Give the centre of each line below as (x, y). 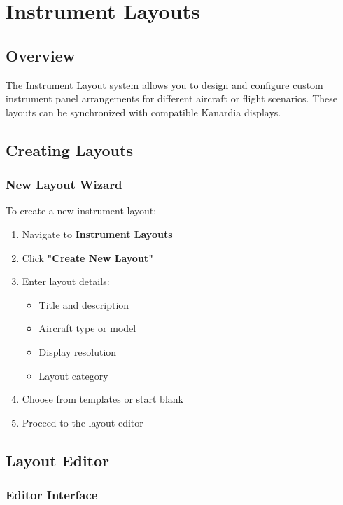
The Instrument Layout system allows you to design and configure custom (164, 84)
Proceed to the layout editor (83, 422)
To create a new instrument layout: (81, 210)
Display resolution (78, 351)
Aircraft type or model (87, 328)
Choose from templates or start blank (103, 399)
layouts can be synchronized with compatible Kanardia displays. (143, 112)
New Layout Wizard (64, 185)
